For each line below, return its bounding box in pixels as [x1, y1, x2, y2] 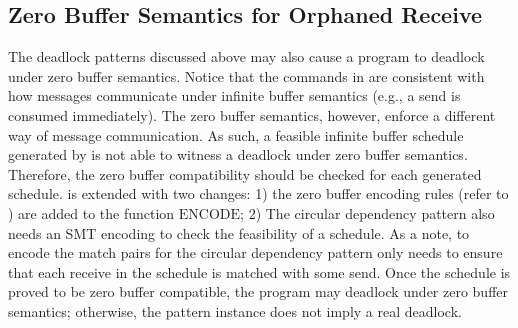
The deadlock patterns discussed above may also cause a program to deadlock [8, 46, 485, 67]
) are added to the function [8, 202, 175, 223]
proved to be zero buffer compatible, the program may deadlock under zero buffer [8, 281, 509, 302]
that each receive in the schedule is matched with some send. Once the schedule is [8, 261, 511, 282]
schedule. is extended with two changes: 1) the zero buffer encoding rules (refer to [8, 183, 509, 204]
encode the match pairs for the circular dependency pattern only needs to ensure [8, 242, 503, 263]
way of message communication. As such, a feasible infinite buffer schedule [8, 124, 464, 145]
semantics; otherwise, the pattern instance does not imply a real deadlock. [8, 300, 462, 321]
